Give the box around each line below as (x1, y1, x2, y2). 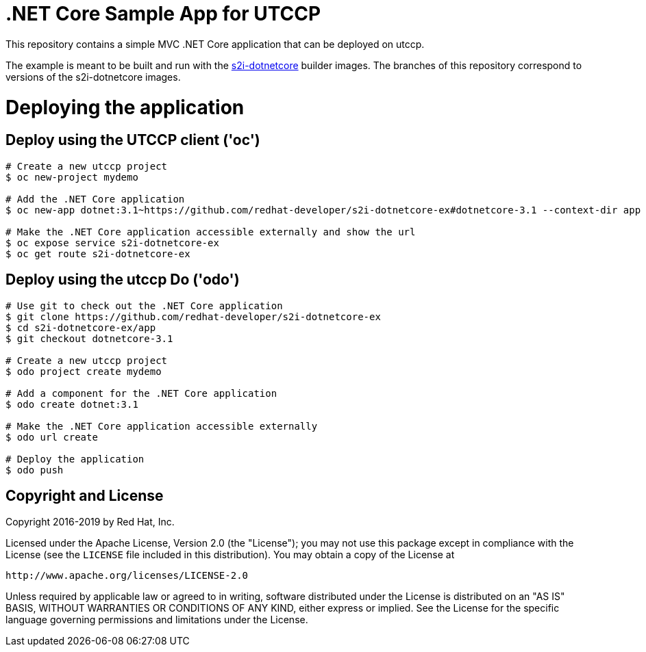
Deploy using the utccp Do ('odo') (5, 271, 240, 289)
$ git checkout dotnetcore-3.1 (5, 332, 173, 344)
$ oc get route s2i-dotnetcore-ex (5, 248, 190, 259)
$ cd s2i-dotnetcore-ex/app (5, 322, 156, 333)
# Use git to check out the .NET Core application (5, 300, 283, 311)
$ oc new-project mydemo (5, 171, 138, 183)
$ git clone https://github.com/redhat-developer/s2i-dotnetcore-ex (5, 311, 381, 322)
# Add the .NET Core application (5, 193, 185, 205)
